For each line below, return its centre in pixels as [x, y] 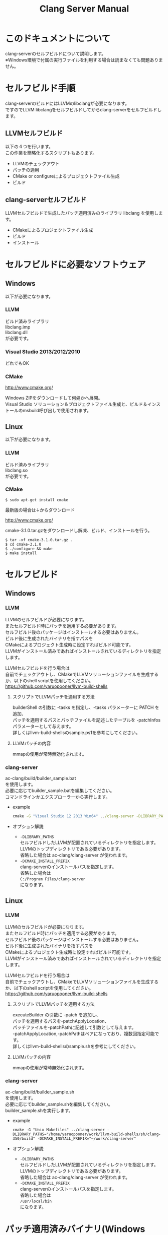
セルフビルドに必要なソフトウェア [76, 265]
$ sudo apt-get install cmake [37, 500]
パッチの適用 [26, 170]
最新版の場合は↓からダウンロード [40, 510]
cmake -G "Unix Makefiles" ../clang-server [59, 1130]
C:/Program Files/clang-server [53, 879]
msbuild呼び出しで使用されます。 [57, 411]
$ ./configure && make [29, 549]
